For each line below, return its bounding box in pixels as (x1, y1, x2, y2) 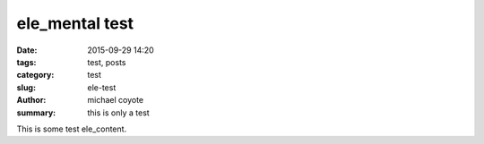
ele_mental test (16, 13, 134, 33)
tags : (16, 56, 37, 67)
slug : (16, 81, 36, 93)
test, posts (87, 56, 126, 67)
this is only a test (87, 107, 150, 118)
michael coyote (87, 95, 143, 106)
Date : (16, 45, 38, 55)
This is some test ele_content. (16, 123, 127, 134)
